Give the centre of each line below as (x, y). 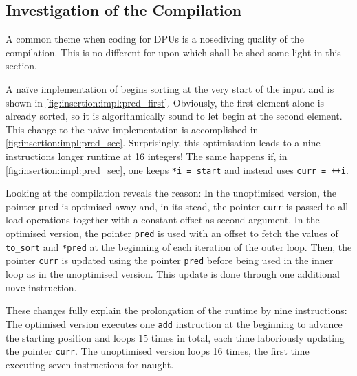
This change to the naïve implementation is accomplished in (132, 129)
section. (21, 66)
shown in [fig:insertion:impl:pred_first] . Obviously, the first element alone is (165, 102)
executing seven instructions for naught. (90, 364)
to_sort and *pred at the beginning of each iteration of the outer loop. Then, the (179, 246)
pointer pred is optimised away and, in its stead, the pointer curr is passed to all (177, 206)
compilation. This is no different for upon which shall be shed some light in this (173, 52)
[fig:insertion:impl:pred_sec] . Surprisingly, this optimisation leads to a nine (163, 143)
